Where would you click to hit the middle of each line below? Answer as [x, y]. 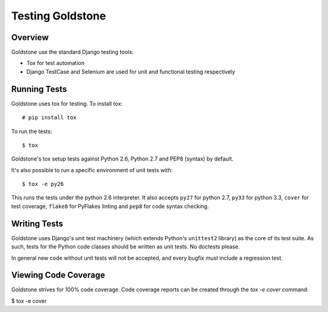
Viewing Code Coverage [58, 275]
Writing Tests [37, 224]
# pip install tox [50, 118]
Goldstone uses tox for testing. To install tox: [67, 103]
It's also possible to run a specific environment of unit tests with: [92, 170]
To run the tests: [32, 131]
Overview [30, 37]
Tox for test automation [56, 63]
